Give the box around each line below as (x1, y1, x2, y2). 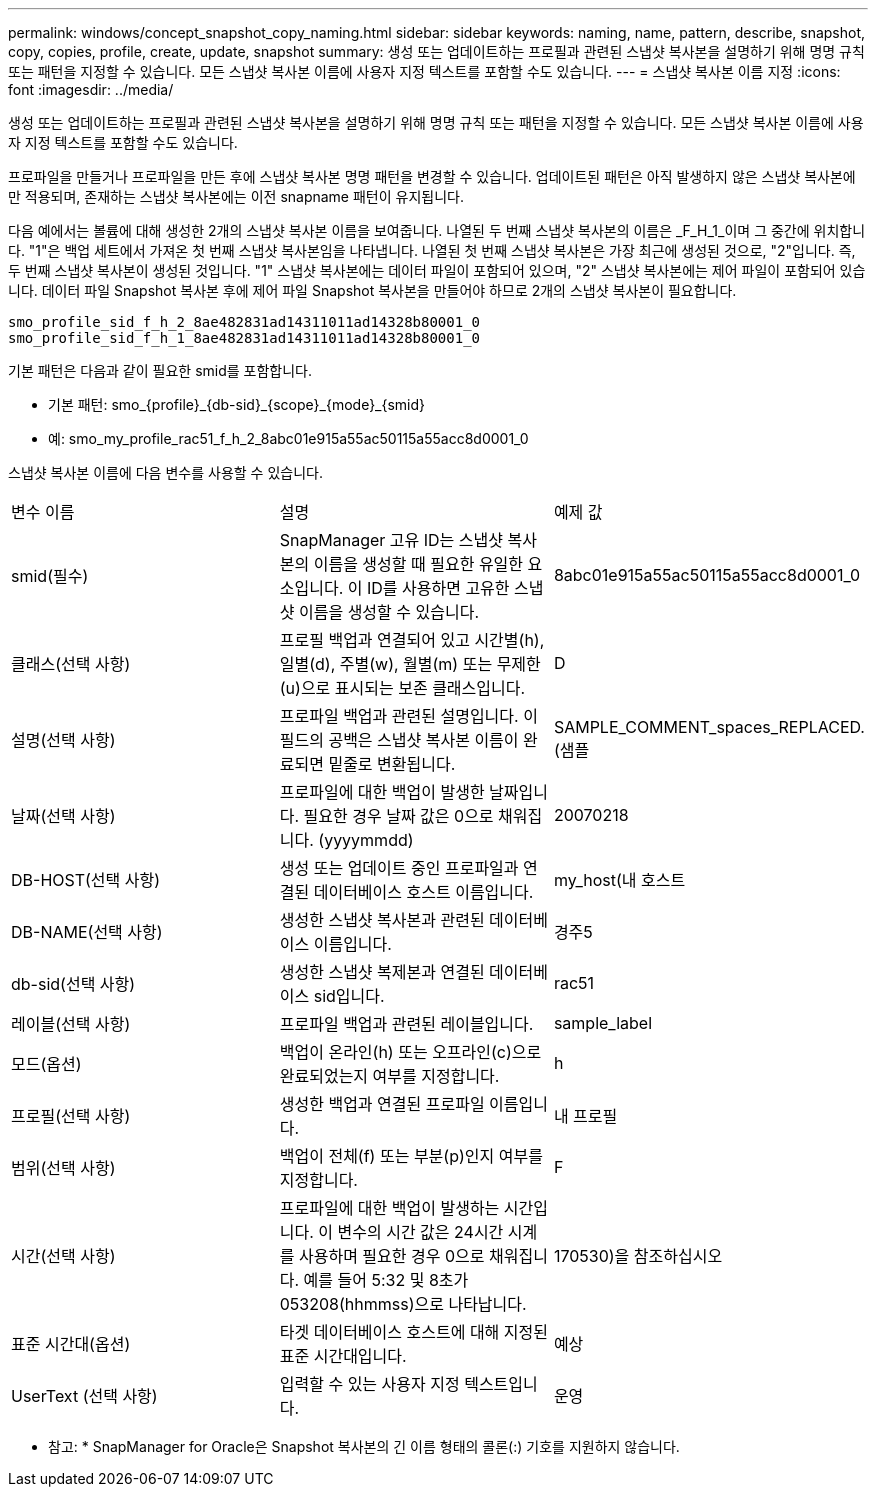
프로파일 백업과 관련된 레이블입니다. (279, 1014, 534, 1034)
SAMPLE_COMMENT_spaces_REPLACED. (553, 717, 865, 737)
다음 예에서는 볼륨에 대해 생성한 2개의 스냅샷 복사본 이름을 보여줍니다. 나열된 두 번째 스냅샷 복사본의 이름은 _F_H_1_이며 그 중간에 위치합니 (8, 222, 866, 239)
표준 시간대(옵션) (11, 1334, 131, 1354)
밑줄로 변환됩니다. (328, 754, 456, 774)
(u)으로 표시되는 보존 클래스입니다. (279, 678, 526, 698)
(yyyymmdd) (318, 830, 414, 850)
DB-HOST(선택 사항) (11, 870, 161, 890)
